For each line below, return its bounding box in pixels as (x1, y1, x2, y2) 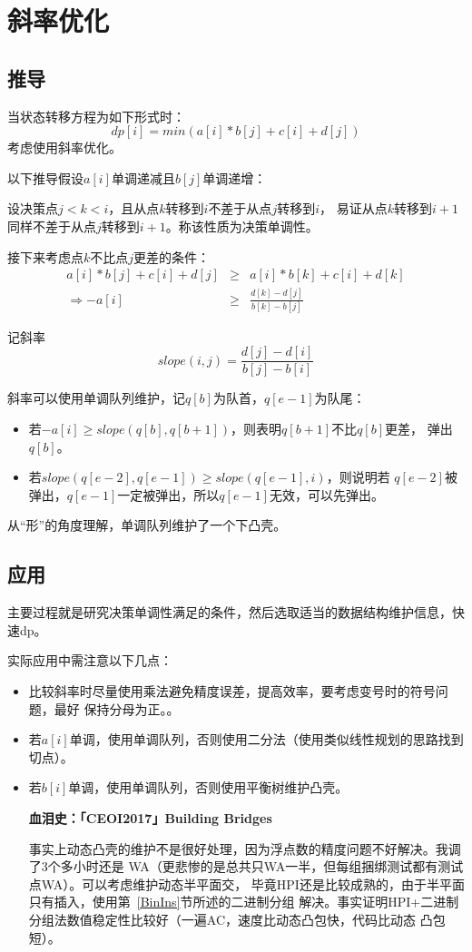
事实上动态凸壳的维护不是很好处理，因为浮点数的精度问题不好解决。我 (28, 839, 448, 858)
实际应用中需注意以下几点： (7, 651, 172, 670)
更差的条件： (133, 247, 211, 266)
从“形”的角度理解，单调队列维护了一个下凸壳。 (7, 515, 287, 535)
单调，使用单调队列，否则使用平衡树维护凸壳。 (68, 778, 349, 797)
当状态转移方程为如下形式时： (7, 106, 185, 125)
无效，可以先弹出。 (269, 485, 384, 504)
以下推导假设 (7, 168, 84, 187)
